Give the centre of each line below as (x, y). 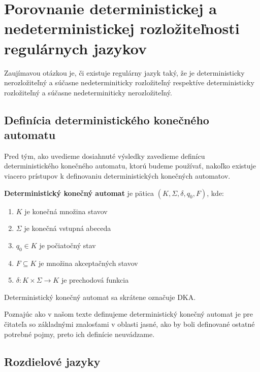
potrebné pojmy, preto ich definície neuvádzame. (79, 334)
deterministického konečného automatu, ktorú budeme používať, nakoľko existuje (130, 166)
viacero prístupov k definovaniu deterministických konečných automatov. (117, 176)
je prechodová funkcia (95, 280)
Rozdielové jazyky (52, 361)
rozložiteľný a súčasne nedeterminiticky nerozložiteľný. (88, 92)
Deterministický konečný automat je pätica (79, 193)
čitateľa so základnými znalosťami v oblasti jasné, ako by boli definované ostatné (129, 324)
